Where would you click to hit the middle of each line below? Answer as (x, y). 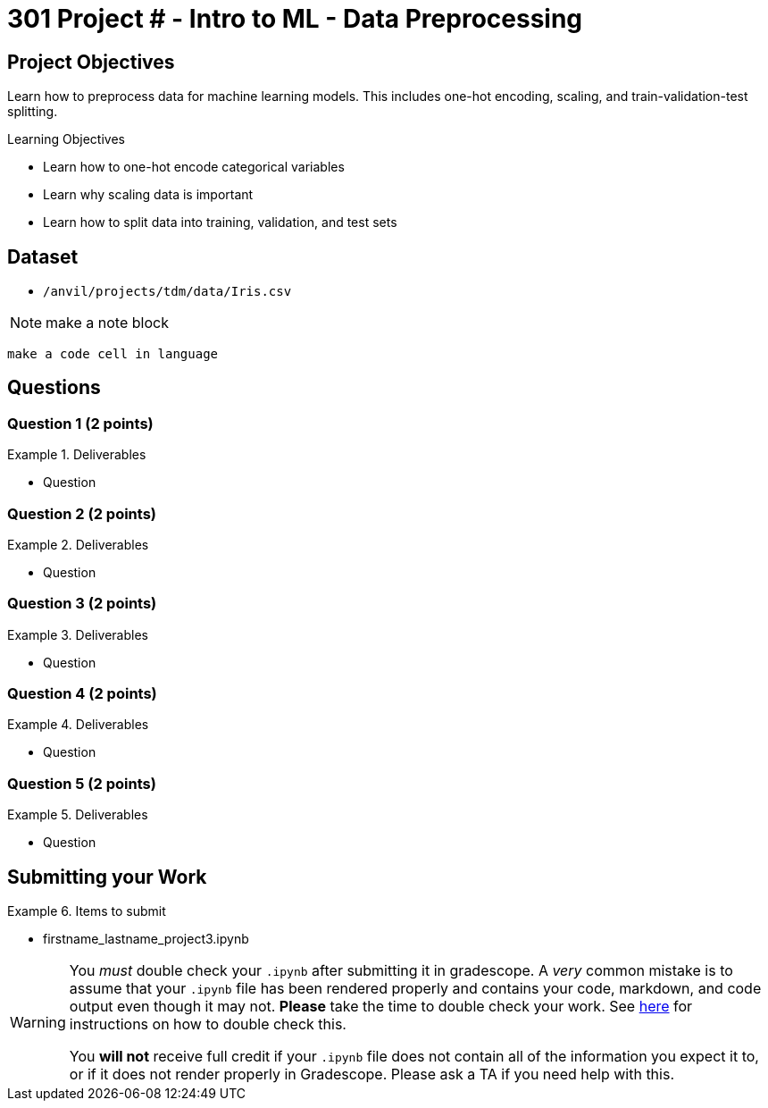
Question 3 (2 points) (82, 604)
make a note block (107, 323)
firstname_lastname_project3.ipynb (146, 939)
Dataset (43, 256)
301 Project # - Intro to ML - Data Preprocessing (295, 19)
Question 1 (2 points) (80, 423)
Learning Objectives (66, 139)
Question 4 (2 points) (82, 694)
